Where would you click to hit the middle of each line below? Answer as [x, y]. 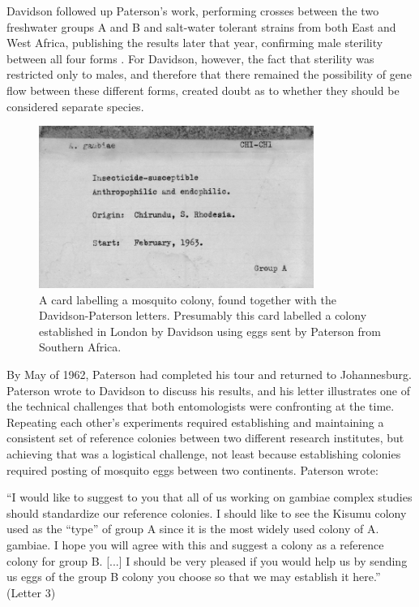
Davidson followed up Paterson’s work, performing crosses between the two [193, 11]
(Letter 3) [31, 592]
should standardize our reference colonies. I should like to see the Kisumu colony [207, 512]
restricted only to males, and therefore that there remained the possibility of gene [209, 74]
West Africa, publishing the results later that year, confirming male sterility [195, 43]
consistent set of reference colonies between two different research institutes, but [205, 438]
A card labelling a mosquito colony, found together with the [188, 299]
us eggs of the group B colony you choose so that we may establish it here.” [194, 577]
